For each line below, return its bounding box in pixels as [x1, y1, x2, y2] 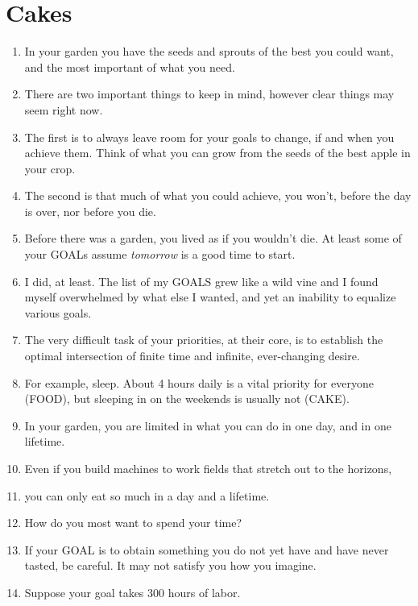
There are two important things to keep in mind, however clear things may [24, 85, 395, 102]
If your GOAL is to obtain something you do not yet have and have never [24, 541, 389, 558]
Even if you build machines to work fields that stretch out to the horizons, [24, 460, 392, 476]
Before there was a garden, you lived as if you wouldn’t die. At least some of [24, 230, 402, 247]
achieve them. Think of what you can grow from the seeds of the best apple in [24, 144, 411, 161]
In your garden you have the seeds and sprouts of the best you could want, [24, 43, 394, 60]
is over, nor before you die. [24, 202, 156, 219]
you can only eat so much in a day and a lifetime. [24, 487, 270, 504]
